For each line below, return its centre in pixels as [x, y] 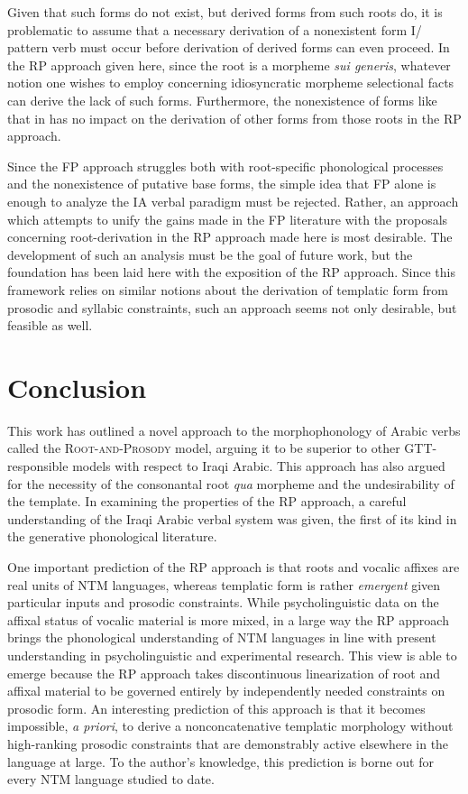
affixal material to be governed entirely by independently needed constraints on [226, 691]
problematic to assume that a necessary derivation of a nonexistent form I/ [215, 29]
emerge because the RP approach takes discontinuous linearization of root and [224, 673]
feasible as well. [50, 325]
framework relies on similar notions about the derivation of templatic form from [228, 289]
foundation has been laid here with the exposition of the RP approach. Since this [231, 272]
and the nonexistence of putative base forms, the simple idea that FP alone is [222, 184]
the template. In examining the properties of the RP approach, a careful [207, 501]
